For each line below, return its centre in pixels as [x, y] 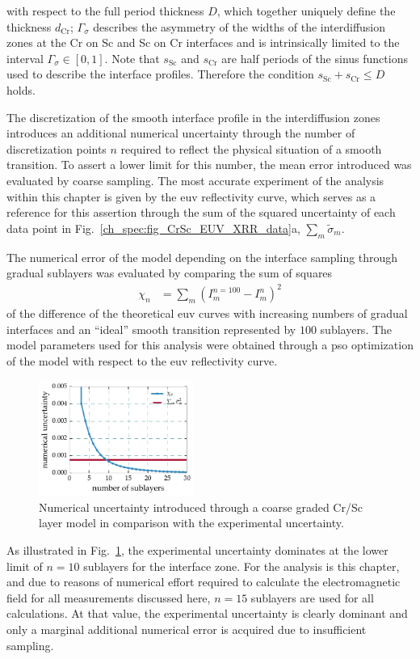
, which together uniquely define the [306, 11]
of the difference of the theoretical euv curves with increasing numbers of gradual [207, 313]
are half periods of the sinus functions [315, 58]
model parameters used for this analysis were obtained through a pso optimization [210, 345]
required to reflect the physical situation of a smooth [251, 148]
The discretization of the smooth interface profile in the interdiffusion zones [193, 117]
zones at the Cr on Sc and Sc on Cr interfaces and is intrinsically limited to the [203, 42]
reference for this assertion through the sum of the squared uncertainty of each [201, 212]
